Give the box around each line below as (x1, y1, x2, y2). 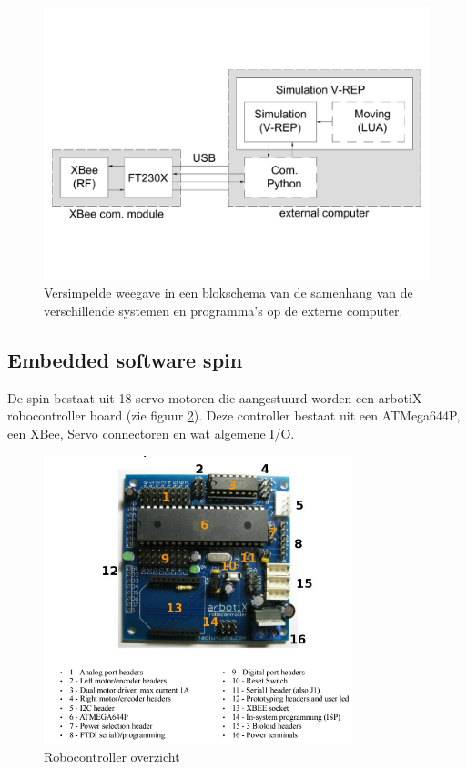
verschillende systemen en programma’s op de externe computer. (44, 300, 403, 319)
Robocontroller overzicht (44, 746, 180, 765)
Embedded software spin (7, 345, 243, 373)
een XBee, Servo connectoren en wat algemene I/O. (7, 423, 295, 442)
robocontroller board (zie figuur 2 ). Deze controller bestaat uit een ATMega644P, (7, 406, 461, 425)
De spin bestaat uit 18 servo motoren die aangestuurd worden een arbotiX (7, 388, 422, 407)
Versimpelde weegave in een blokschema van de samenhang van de (44, 283, 413, 302)
